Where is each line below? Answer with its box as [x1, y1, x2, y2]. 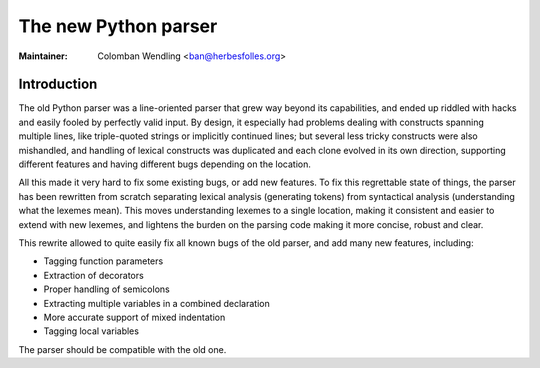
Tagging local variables [43, 325, 140, 337]
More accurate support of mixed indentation [43, 311, 226, 323]
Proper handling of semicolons [43, 283, 170, 295]
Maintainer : [18, 50, 69, 62]
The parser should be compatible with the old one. [18, 343, 227, 355]
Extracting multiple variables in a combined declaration [43, 297, 270, 309]
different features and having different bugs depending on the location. [18, 158, 312, 170]
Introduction [18, 76, 98, 93]
